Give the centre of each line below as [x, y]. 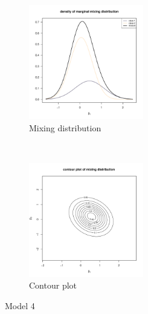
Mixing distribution [65, 127]
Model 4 [20, 305]
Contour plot [53, 285]
